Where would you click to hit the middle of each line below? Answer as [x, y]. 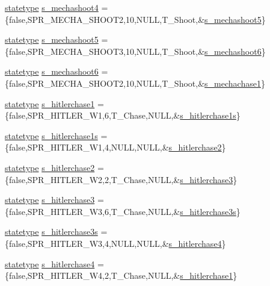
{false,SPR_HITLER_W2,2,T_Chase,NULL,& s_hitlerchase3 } [121, 179]
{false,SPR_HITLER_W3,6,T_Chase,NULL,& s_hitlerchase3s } [123, 211]
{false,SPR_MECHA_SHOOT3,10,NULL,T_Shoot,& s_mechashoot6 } [135, 51]
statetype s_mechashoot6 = [57, 71]
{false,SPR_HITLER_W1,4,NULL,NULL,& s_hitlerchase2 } [115, 147]
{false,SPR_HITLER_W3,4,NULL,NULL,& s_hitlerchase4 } [115, 243]
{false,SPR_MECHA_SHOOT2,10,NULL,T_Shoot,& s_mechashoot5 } [135, 19]
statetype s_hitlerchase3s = [56, 232]
